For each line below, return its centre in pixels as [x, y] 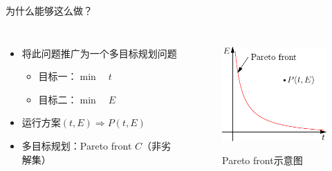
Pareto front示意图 [262, 160]
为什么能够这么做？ [49, 10]
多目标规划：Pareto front [77, 145]
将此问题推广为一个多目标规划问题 [99, 53]
